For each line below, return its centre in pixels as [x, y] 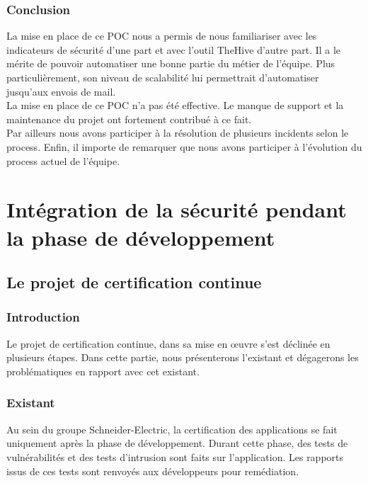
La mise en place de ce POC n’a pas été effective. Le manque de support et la [175, 105]
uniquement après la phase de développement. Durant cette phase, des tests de [177, 443]
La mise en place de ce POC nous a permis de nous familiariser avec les [162, 36]
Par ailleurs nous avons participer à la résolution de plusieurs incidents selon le [178, 133]
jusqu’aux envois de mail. [61, 91]
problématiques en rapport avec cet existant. [103, 371]
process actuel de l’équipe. [63, 160]
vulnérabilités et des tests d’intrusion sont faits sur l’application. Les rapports [175, 456]
